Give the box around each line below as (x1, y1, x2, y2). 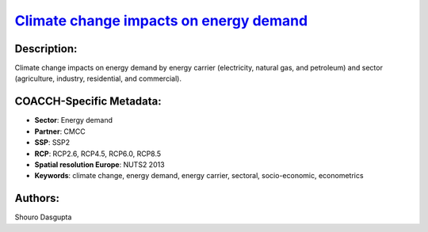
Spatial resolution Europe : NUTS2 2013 (34, 159, 166, 169)
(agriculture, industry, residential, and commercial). (14, 74, 182, 83)
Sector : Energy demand (34, 116, 113, 125)
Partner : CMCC (34, 127, 86, 136)
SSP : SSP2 (34, 138, 71, 147)
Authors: (14, 192, 59, 205)
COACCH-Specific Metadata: (14, 95, 162, 108)
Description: (14, 42, 78, 55)
